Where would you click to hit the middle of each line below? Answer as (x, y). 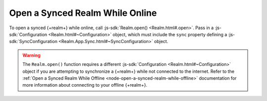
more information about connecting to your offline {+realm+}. (85, 85)
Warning (31, 55)
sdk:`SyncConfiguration (33, 42)
